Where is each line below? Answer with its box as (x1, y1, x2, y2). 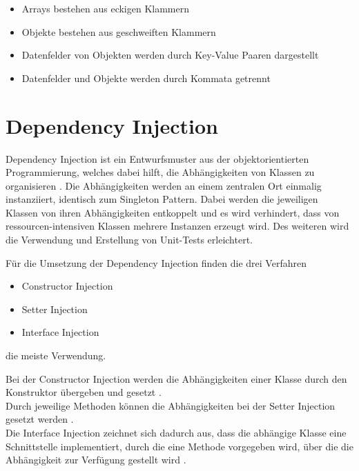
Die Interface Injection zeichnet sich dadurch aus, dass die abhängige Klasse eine (6, 425, 347, 439)
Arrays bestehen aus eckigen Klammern (21, 1, 190, 15)
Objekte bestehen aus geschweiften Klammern (21, 24, 216, 39)
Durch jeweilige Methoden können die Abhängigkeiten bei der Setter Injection (6, 398, 336, 412)
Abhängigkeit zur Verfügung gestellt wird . (6, 452, 186, 467)
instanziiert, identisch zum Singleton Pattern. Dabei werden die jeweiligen (6, 192, 318, 206)
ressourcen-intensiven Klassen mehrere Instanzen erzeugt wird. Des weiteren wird (6, 219, 349, 233)
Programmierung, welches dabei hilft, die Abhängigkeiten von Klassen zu (6, 165, 315, 179)
